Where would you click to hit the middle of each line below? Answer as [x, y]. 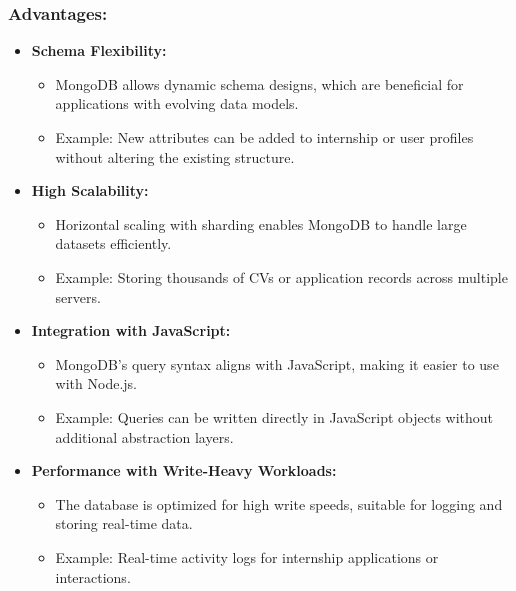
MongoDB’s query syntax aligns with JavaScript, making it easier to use [277, 363]
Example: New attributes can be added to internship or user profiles [264, 137]
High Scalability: [90, 190]
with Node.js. [96, 383]
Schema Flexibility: [99, 50]
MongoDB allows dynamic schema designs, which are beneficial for [259, 83]
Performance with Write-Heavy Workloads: [184, 470]
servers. [78, 296]
